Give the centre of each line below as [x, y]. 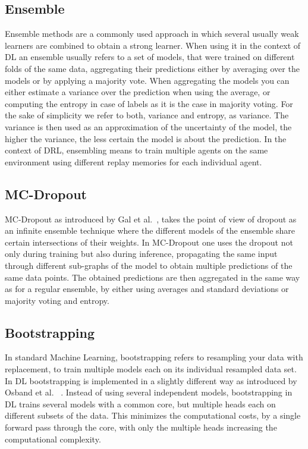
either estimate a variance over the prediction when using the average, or [138, 92]
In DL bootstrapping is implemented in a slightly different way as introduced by [151, 380]
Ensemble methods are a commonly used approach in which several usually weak [152, 34]
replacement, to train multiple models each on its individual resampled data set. [151, 369]
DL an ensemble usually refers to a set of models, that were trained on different [150, 57]
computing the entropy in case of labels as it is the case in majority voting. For [149, 103]
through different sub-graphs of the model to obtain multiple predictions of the [149, 265]
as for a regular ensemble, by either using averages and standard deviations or [147, 289]
